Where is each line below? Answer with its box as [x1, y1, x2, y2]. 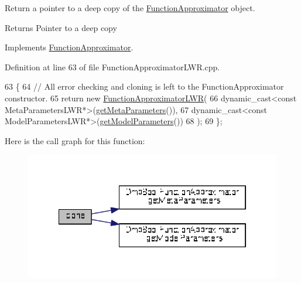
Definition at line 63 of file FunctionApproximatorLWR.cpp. [5, 60, 220, 73]
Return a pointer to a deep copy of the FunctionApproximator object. [5, 2, 255, 13]
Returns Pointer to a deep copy [5, 21, 117, 33]
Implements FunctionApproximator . [5, 41, 134, 53]
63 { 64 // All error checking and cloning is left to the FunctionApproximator [5, 80, 284, 93]
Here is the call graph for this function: [5, 134, 145, 146]
